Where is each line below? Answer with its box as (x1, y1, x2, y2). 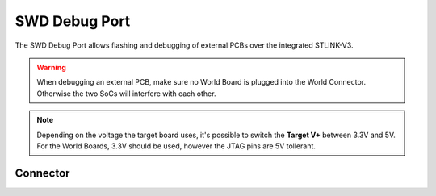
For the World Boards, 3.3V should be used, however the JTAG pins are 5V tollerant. (36, 141, 317, 151)
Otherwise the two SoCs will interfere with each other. (36, 89, 216, 98)
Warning (36, 62, 66, 72)
